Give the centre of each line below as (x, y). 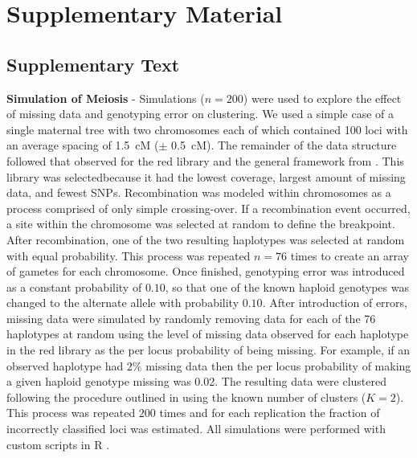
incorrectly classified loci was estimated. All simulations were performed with (196, 429)
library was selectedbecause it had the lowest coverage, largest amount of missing (206, 176)
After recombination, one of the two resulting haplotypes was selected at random (206, 239)
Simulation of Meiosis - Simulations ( (106, 98)
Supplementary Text (93, 64)
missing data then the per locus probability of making (278, 365)
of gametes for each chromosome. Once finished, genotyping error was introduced (206, 271)
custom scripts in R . (58, 444)
